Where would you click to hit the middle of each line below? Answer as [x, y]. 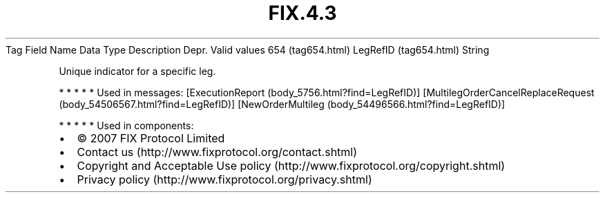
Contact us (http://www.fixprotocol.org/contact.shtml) [217, 152]
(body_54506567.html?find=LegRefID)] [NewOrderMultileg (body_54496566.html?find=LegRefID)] [282, 104]
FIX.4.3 [302, 13]
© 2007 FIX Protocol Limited [151, 138]
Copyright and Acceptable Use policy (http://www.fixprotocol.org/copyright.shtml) [291, 165]
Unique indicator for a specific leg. [137, 71]
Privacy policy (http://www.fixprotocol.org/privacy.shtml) [224, 179]
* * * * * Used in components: [126, 125]
